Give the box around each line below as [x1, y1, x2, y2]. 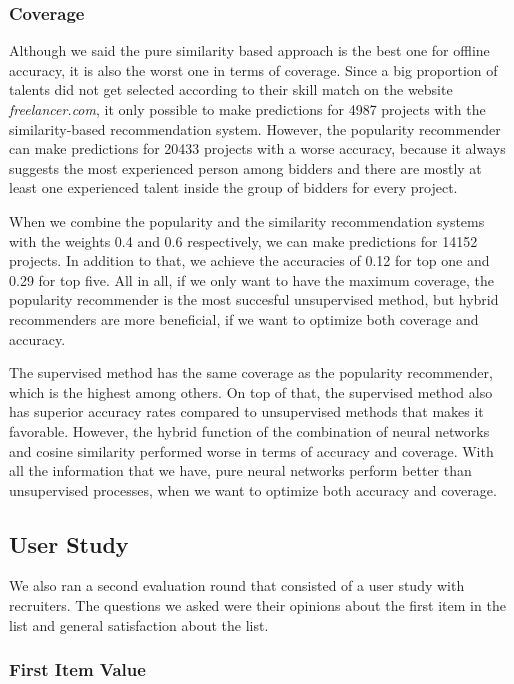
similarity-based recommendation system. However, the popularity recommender [9, 118, 501, 139]
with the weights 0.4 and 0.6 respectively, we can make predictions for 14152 [9, 230, 478, 251]
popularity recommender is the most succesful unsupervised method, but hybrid [9, 289, 499, 310]
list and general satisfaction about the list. [9, 614, 269, 635]
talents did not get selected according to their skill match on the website [9, 79, 453, 100]
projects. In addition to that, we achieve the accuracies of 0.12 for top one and [9, 250, 490, 271]
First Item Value [9, 657, 146, 682]
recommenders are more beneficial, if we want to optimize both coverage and [9, 308, 479, 329]
